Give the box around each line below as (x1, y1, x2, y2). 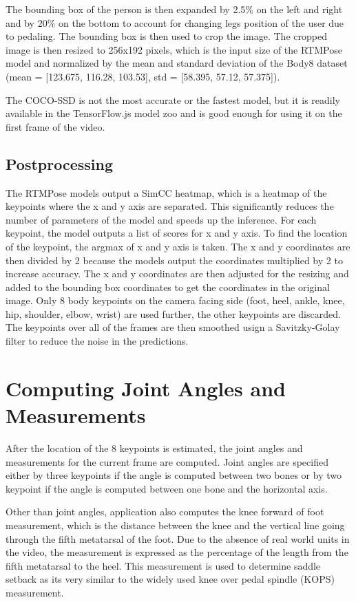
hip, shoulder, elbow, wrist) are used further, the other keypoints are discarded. (6, 306, 341, 321)
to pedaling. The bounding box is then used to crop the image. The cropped (6, 29, 327, 43)
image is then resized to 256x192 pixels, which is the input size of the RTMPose (6, 42, 342, 56)
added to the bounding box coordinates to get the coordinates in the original (6, 279, 330, 294)
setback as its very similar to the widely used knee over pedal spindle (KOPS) (6, 572, 335, 586)
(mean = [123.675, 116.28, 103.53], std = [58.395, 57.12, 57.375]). (6, 69, 280, 83)
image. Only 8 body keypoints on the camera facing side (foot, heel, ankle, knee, (6, 293, 345, 308)
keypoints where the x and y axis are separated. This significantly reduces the (6, 199, 334, 213)
